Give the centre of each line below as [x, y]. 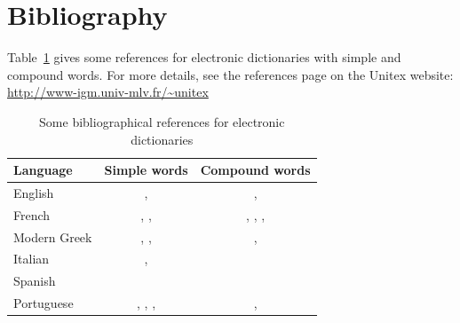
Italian [32, 259]
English [34, 192]
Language [43, 170]
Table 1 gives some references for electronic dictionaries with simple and [204, 57]
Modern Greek [53, 236]
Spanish [35, 281]
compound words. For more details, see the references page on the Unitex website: [230, 74]
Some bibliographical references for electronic [162, 121]
